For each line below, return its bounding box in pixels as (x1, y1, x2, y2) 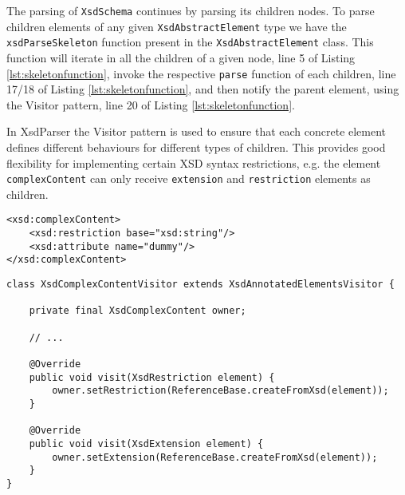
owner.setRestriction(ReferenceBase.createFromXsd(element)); (52, 385, 389, 397)
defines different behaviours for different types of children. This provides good (6, 139, 386, 155)
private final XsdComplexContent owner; (29, 305, 246, 317)
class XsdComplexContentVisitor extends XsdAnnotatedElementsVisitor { (6, 279, 395, 291)
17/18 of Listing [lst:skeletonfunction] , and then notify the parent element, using (6, 81, 399, 97)
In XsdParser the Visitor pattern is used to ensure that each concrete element (6, 123, 387, 140)
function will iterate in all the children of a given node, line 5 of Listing (6, 49, 356, 65)
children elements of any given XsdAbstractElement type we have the (6, 18, 347, 34)
